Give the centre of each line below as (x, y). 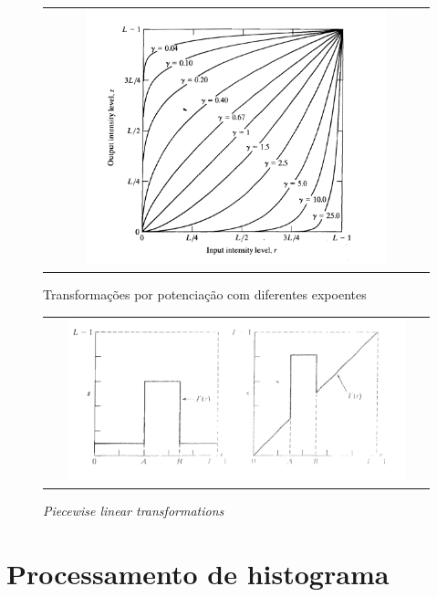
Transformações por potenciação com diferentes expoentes (205, 294)
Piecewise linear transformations (134, 510)
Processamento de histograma (198, 573)
